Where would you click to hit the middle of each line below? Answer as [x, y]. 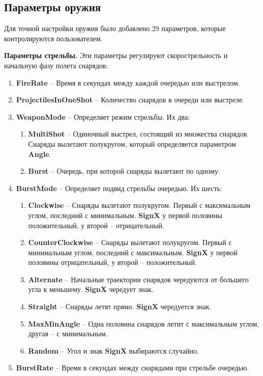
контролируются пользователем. [53, 38]
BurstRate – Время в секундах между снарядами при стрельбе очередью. [133, 368]
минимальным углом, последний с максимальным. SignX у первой [133, 252]
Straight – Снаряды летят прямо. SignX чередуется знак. [120, 306]
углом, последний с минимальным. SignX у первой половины [125, 215]
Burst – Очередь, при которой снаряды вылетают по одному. [124, 171]
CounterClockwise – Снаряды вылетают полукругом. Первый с [130, 242]
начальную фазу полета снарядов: [56, 65]
